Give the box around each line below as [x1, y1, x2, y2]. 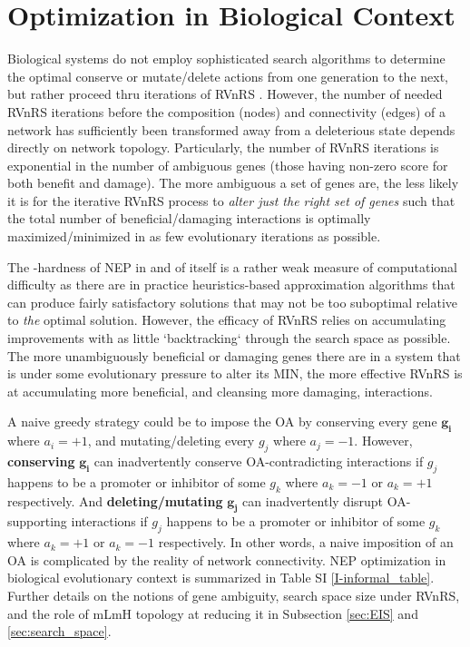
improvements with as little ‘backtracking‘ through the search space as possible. [7, 328, 451, 348]
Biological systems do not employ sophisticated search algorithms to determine [7, 49, 446, 68]
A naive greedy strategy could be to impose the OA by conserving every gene [7, 412, 437, 431]
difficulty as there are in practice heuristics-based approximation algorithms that [7, 275, 455, 294]
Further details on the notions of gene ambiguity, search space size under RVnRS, [7, 585, 460, 604]
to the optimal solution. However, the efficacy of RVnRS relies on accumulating [7, 310, 446, 329]
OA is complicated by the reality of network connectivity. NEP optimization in [7, 550, 446, 569]
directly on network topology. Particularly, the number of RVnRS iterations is [7, 138, 439, 157]
